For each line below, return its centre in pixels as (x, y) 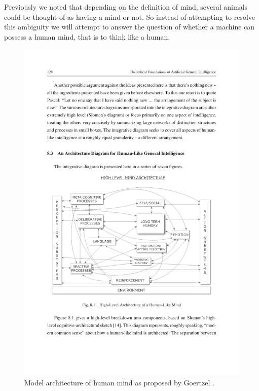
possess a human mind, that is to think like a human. (87, 36)
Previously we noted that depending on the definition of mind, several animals (126, 7)
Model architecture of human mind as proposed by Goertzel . (119, 382)
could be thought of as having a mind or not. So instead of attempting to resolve (129, 17)
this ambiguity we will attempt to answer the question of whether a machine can (129, 27)
